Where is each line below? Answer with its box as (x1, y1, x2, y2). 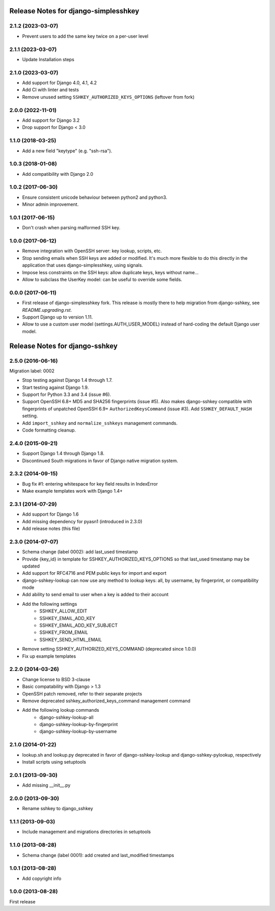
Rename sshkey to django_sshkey (22, 806, 94, 812)
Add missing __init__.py (22, 782, 71, 788)
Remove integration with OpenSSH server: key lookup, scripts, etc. (22, 248, 162, 254)
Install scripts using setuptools (22, 759, 87, 765)
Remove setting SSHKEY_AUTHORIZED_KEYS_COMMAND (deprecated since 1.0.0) (22, 646, 197, 652)
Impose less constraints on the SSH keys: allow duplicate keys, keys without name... (22, 269, 199, 275)
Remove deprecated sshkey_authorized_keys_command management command (22, 698, 190, 704)
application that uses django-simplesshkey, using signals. (22, 262, 144, 269)
